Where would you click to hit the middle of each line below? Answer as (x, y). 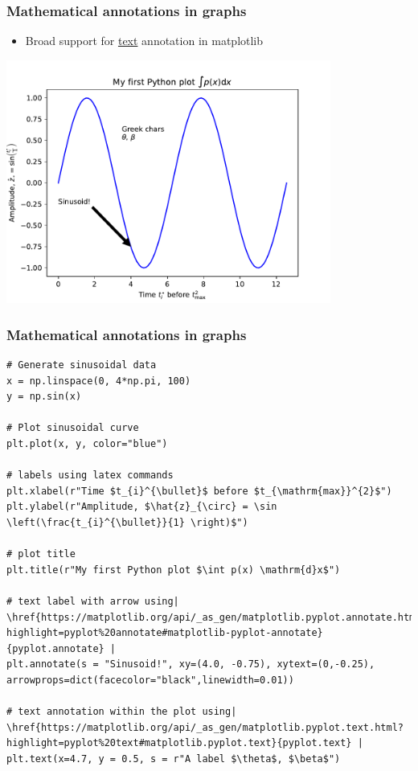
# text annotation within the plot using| (122, 712)
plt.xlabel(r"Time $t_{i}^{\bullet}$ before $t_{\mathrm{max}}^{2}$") (199, 491)
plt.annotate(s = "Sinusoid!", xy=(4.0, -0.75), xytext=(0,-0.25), (191, 664)
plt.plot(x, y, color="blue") (87, 443)
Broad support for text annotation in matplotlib (144, 41)
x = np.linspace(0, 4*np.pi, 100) (99, 381)
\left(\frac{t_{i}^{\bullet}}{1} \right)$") (127, 522)
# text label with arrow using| (93, 601)
